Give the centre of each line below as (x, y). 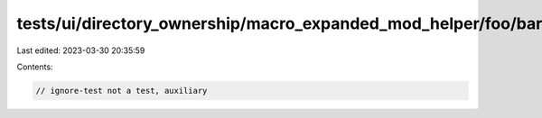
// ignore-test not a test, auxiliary (121, 91)
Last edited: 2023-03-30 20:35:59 (81, 50)
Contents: (35, 67)
